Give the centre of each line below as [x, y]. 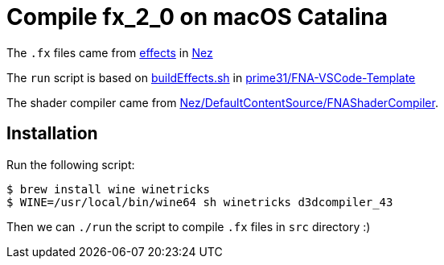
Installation [52, 134]
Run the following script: [71, 164]
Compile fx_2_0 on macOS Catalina [197, 17]
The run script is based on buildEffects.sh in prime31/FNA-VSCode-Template [211, 77]
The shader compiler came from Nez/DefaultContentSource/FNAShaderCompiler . [222, 102]
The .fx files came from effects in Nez [110, 52]
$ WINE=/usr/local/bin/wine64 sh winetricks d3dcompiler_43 [200, 202]
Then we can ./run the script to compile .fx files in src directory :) [189, 226]
